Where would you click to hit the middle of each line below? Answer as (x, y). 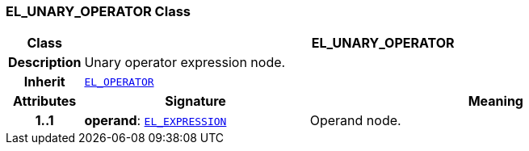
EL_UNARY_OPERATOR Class (98, 11)
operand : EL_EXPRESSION (155, 121)
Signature (195, 101)
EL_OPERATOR (119, 82)
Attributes (45, 101)
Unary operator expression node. (185, 63)
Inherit (44, 82)
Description (45, 63)
